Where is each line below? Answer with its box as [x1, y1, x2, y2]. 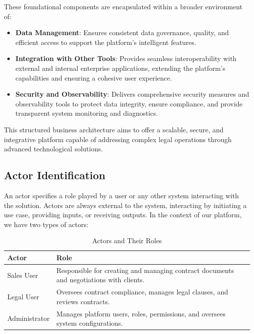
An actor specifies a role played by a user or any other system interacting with [4, 190, 239, 200]
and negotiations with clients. [56, 274, 145, 285]
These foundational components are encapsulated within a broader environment [4, 1, 243, 11]
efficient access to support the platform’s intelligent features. [15, 37, 196, 47]
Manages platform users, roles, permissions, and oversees [56, 308, 226, 318]
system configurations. [56, 318, 123, 328]
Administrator [7, 313, 50, 323]
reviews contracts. [56, 296, 110, 306]
